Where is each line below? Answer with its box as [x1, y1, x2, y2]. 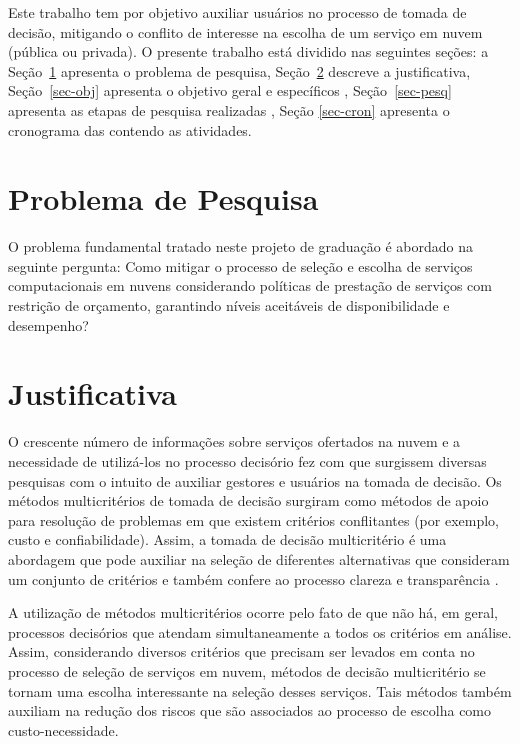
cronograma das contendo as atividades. [8, 119, 252, 140]
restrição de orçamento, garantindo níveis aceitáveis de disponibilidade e [8, 295, 450, 316]
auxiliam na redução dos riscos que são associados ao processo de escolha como [8, 700, 492, 721]
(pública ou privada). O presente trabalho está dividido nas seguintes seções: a [8, 41, 489, 62]
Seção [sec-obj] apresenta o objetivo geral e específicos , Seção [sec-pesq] [8, 80, 452, 101]
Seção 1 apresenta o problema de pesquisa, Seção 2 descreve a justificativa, [8, 60, 471, 81]
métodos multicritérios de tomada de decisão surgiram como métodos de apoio [8, 490, 489, 511]
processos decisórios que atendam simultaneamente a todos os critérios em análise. [8, 621, 512, 642]
